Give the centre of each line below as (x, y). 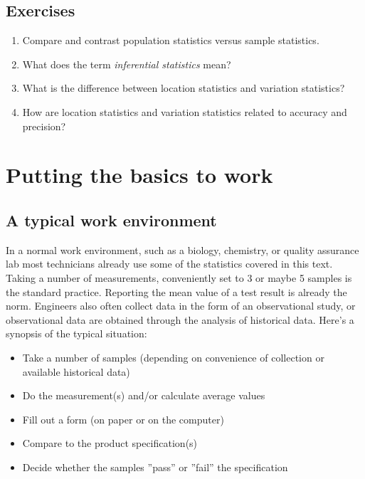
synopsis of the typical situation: (76, 333)
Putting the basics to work (139, 175)
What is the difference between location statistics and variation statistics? (184, 88)
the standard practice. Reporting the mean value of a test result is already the (176, 291)
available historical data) (76, 371)
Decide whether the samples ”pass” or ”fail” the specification (155, 467)
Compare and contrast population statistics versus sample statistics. (171, 40)
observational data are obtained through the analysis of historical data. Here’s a (180, 319)
